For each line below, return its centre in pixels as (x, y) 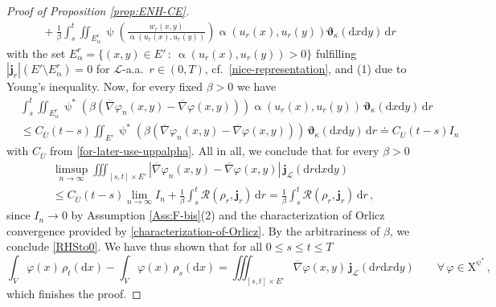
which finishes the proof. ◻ (74, 293)
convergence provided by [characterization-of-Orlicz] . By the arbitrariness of (193, 230)
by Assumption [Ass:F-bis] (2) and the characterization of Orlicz (228, 215)
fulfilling (336, 53)
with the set (36, 53)
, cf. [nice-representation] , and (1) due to (305, 69)
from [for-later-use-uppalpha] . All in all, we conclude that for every (215, 151)
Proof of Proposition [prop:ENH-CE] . (98, 10)
